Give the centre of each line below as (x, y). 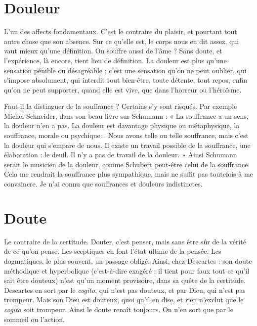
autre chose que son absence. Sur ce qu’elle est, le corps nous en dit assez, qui (122, 41)
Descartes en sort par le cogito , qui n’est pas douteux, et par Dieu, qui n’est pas (125, 290)
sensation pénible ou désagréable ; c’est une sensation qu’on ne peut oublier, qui (125, 70)
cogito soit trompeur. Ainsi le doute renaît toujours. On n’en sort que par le (119, 309)
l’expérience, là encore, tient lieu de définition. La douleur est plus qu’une (115, 60)
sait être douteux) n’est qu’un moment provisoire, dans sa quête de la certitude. (125, 280)
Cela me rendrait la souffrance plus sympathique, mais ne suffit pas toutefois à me (128, 174)
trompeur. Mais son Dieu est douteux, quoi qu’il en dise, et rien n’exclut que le (124, 300)
